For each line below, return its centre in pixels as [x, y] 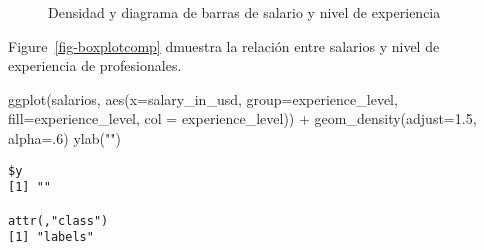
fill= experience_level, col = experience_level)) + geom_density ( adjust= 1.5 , [242, 118]
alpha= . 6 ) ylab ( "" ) [64, 137]
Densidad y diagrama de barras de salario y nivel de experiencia [244, 12]
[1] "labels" [51, 237]
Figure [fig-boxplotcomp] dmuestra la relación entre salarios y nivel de [224, 45]
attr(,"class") [58, 220]
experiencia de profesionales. [95, 65]
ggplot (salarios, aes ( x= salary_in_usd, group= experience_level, [203, 98]
